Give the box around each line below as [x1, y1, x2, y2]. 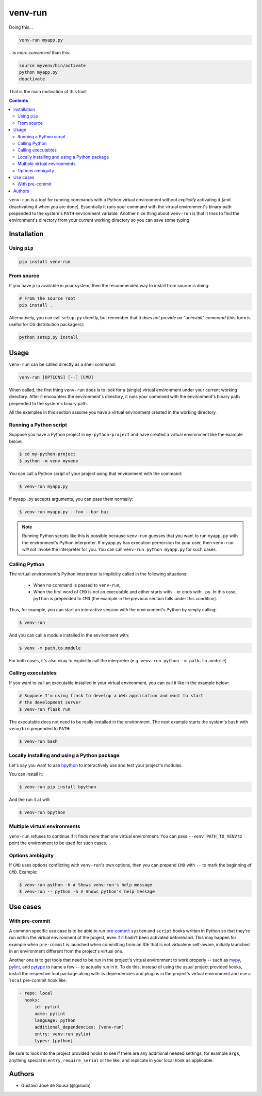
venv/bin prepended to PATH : [9, 725, 70, 731]
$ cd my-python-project [19, 451, 76, 457]
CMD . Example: [9, 869, 38, 875]
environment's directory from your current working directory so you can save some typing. [9, 217, 191, 223]
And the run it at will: [9, 796, 50, 802]
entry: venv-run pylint [34, 1031, 91, 1037]
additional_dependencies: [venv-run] [34, 1024, 125, 1030]
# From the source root [19, 295, 76, 301]
